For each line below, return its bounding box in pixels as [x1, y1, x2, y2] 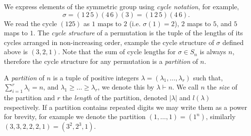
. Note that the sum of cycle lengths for [58, 46, 176, 57]
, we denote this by [98, 82, 154, 92]
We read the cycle [4, 18, 57, 28]
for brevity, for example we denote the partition [4, 111, 146, 121]
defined [222, 37, 244, 47]
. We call [172, 82, 199, 92]
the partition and [4, 92, 55, 102]
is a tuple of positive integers [53, 72, 139, 82]
